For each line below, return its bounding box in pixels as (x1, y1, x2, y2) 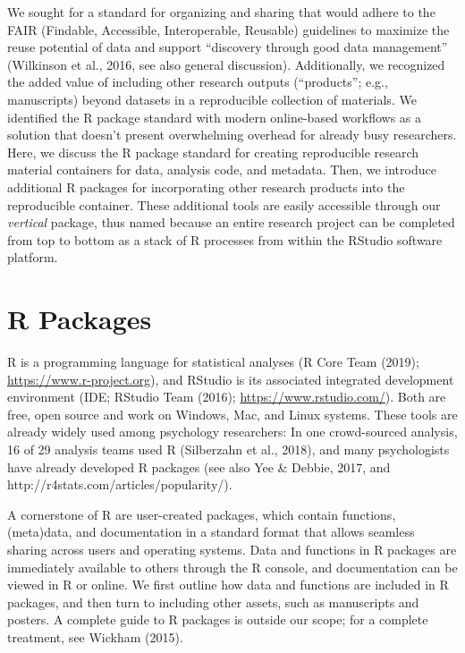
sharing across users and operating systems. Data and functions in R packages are (7, 539, 457, 558)
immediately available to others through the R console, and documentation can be (7, 557, 458, 576)
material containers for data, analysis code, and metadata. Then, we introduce (7, 160, 436, 179)
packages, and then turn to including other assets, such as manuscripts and (7, 592, 419, 611)
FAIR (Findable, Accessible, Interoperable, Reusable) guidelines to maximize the (7, 20, 450, 38)
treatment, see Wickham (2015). (7, 627, 183, 646)
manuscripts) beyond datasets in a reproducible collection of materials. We (7, 89, 417, 108)
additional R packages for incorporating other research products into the (7, 177, 405, 196)
